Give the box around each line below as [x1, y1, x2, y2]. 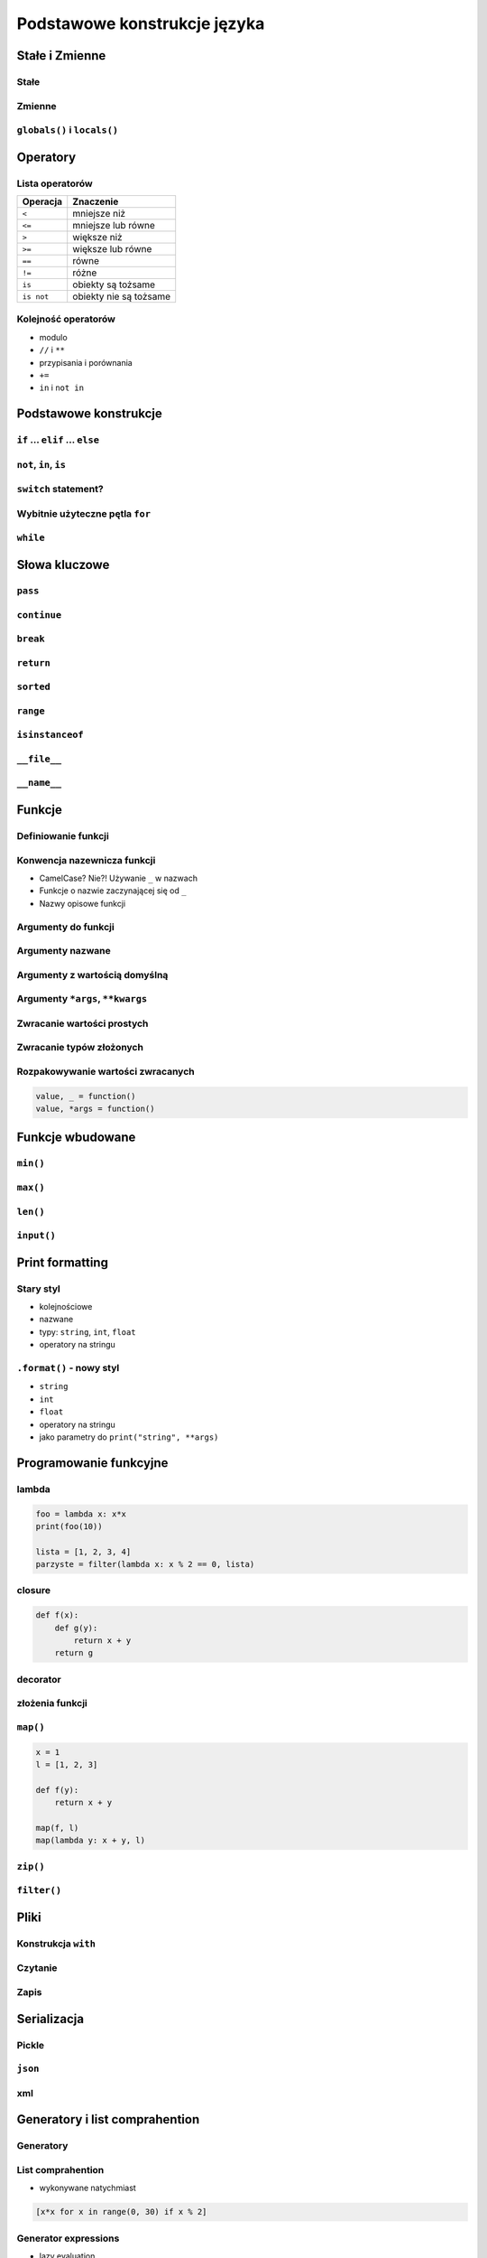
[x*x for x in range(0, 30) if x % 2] [35, 2207, 207, 2217]
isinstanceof [16, 729, 85, 741]
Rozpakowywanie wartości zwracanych [16, 1065, 195, 1078]
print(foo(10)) [35, 1521, 103, 1531]
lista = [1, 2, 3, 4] [35, 1546, 132, 1557]
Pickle [16, 2039, 45, 2051]
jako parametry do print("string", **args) [39, 1432, 219, 1442]
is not [22, 292, 50, 302]
